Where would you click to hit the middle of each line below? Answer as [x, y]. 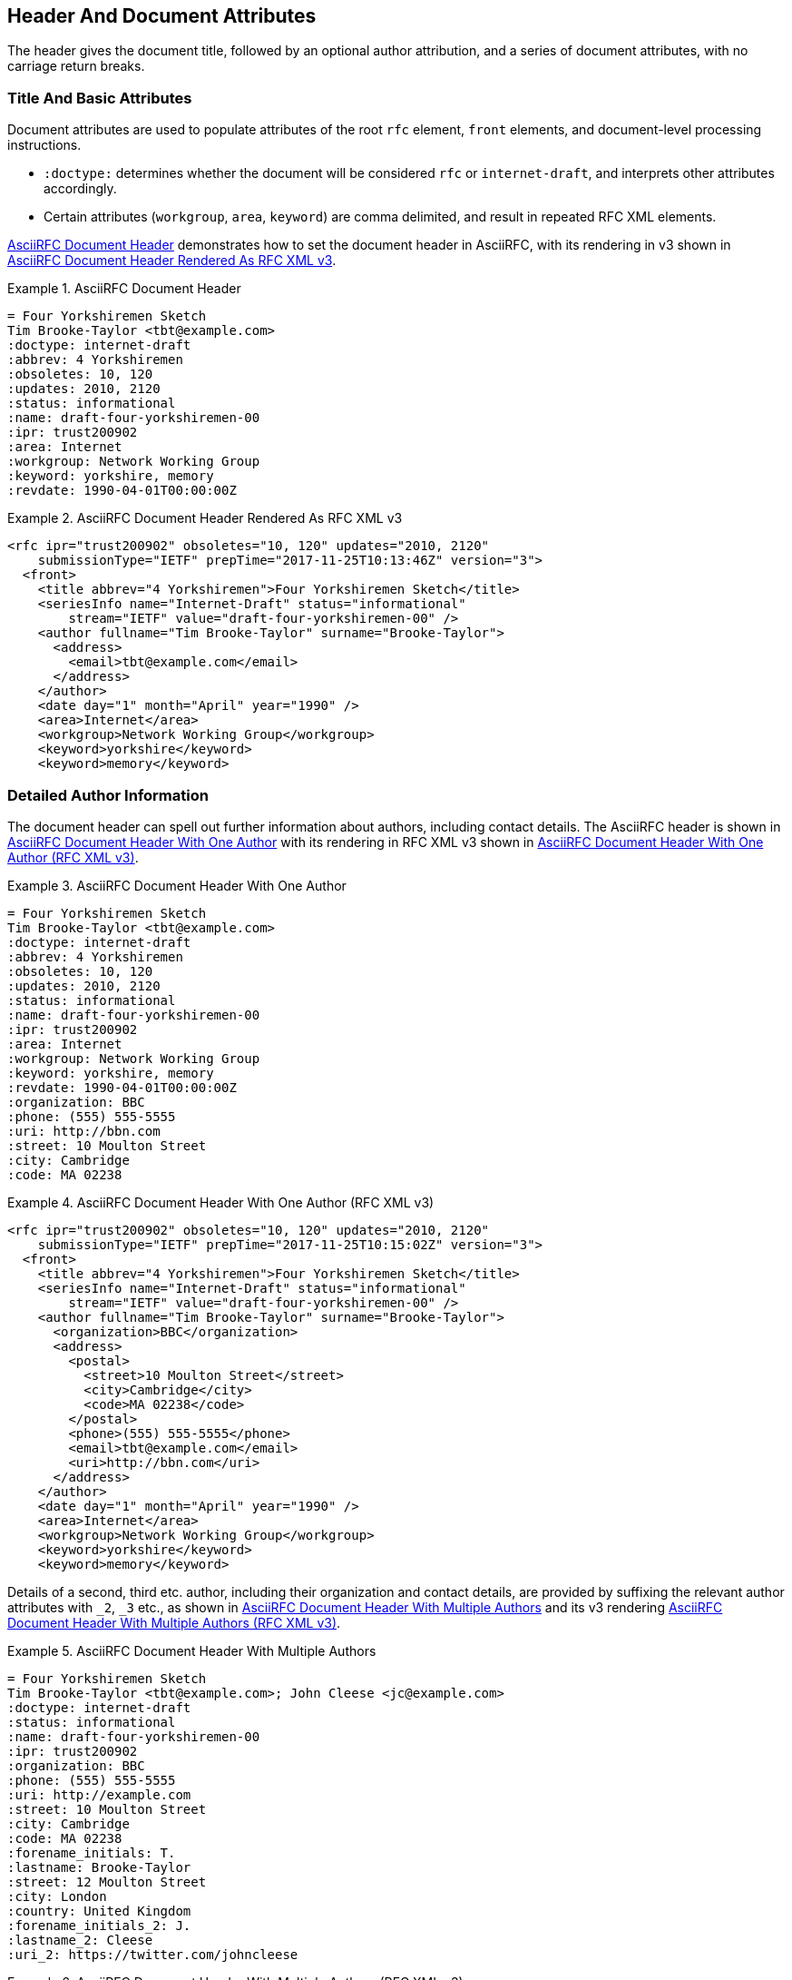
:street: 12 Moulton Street [107, 1881]
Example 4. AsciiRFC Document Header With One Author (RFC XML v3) [221, 1202]
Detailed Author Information [108, 795]
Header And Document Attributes [162, 16]
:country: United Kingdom [99, 1911]
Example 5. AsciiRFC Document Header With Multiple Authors [192, 1650]
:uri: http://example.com [99, 1794]
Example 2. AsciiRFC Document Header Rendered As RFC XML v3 [205, 518]
